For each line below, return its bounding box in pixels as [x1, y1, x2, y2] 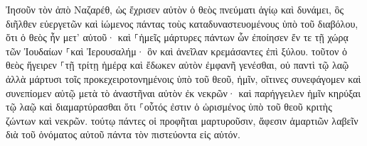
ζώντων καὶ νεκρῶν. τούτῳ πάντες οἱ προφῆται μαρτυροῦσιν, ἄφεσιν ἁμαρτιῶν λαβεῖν [6, 113, 358, 128]
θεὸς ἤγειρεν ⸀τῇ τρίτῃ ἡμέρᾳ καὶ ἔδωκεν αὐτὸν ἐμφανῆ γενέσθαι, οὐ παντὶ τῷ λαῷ [6, 57, 349, 72]
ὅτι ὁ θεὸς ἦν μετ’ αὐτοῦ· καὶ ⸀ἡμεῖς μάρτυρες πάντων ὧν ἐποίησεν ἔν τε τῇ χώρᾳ [6, 30, 349, 45]
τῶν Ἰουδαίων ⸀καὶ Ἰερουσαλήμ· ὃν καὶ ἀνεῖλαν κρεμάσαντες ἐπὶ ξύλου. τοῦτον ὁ [6, 43, 348, 58]
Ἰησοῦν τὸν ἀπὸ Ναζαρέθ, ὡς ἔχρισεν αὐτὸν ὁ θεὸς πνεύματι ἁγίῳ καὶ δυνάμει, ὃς [6, 2, 344, 16]
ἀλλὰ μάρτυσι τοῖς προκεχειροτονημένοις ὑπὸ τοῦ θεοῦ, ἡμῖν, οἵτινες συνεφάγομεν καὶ [6, 71, 361, 86]
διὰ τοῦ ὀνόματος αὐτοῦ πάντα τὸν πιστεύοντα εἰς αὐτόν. [6, 127, 240, 142]
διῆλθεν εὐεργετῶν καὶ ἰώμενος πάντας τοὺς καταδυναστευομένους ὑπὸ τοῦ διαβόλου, [6, 16, 358, 30]
